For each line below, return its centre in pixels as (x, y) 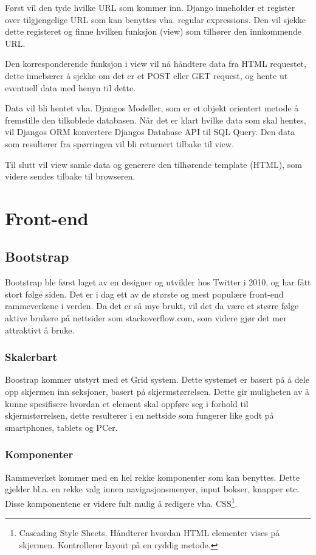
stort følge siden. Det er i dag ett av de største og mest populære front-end (144, 294)
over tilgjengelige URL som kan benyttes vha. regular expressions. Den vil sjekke (156, 19)
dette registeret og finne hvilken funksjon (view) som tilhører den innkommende (153, 31)
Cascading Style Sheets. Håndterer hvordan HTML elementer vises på (149, 533)
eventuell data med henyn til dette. (70, 87)
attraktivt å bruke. (40, 330)
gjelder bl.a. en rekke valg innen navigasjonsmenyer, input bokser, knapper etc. (152, 489)
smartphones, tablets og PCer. (61, 427)
